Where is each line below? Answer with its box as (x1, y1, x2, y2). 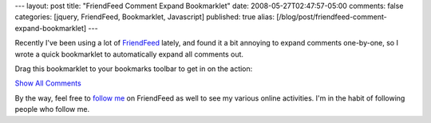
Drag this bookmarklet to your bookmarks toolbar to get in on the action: (14, 64, 253, 73)
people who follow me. (14, 105, 90, 114)
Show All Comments (14, 78, 81, 88)
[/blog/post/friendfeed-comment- (276, 12, 387, 22)
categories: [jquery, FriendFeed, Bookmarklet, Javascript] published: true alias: (14, 12, 275, 22)
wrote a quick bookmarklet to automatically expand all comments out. (14, 49, 243, 59)
